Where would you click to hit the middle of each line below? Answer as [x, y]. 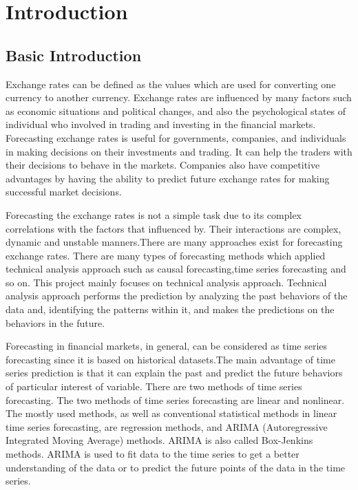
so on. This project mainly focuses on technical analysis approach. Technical [166, 282]
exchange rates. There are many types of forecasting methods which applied [166, 255]
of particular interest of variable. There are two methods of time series [154, 386]
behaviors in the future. [55, 322]
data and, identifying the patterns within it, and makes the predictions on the [170, 309]
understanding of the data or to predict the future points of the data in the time [176, 467]
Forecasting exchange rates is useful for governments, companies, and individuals [176, 137]
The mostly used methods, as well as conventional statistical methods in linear [171, 413]
